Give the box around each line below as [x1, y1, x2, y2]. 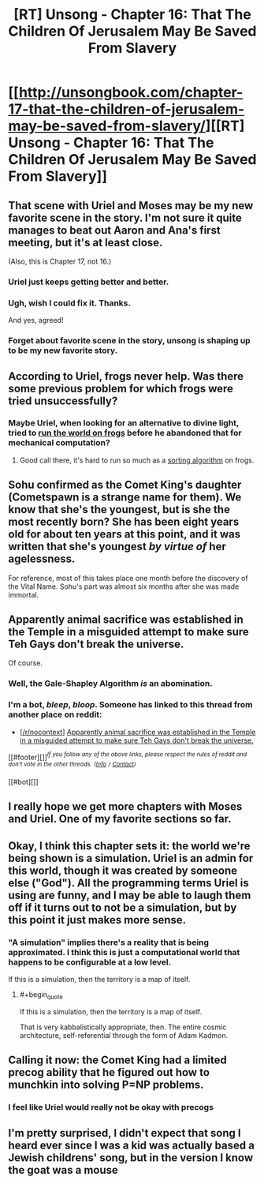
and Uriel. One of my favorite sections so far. [8, 812, 232, 826]
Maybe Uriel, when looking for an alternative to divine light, [8, 418, 240, 429]
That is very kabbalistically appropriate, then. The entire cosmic [19, 1022, 227, 1032]
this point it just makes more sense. [8, 913, 187, 927]
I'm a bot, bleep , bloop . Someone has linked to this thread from [8, 699, 253, 710]
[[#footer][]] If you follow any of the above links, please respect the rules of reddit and [8, 751, 247, 762]
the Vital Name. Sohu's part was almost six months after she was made [8, 582, 240, 591]
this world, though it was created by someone [8, 864, 238, 877]
